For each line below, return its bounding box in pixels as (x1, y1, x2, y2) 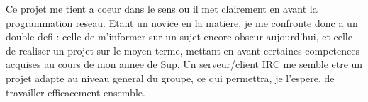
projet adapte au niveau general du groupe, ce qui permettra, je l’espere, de (6, 70, 335, 85)
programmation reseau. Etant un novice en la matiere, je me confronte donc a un (6, 15, 358, 30)
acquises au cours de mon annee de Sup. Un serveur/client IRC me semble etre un (6, 57, 363, 72)
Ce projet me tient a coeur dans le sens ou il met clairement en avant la (6, 1, 318, 16)
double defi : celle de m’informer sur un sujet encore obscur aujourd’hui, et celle (6, 29, 352, 44)
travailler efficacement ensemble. (6, 84, 145, 99)
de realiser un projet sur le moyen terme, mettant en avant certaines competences (6, 42, 360, 57)
